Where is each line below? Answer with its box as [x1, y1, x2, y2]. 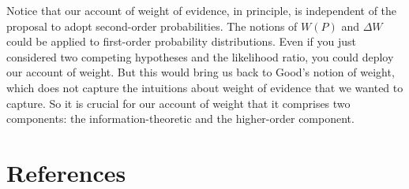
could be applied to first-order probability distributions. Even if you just [6, 33, 356, 50]
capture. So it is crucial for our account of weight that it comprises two [6, 94, 351, 111]
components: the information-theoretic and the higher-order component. [6, 110, 355, 127]
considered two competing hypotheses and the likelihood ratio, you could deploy [6, 48, 394, 65]
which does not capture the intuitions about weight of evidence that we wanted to [6, 79, 403, 95]
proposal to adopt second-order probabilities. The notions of [6, 17, 298, 34]
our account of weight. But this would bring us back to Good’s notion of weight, [6, 64, 395, 80]
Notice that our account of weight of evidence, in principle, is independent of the [6, 2, 397, 18]
